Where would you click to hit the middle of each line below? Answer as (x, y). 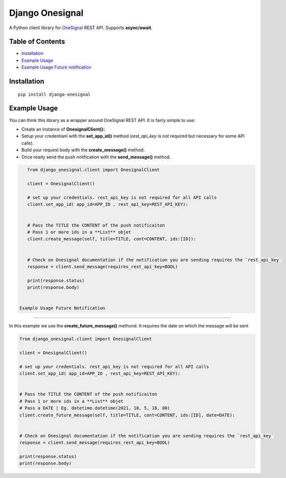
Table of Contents (37, 42)
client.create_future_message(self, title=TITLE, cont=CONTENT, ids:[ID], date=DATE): (127, 415)
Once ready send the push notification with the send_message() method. (96, 157)
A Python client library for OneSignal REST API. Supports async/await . (81, 28)
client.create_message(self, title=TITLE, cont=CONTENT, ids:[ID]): (112, 239)
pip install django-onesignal (54, 94)
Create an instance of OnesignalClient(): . (64, 129)
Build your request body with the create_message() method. (83, 150)
